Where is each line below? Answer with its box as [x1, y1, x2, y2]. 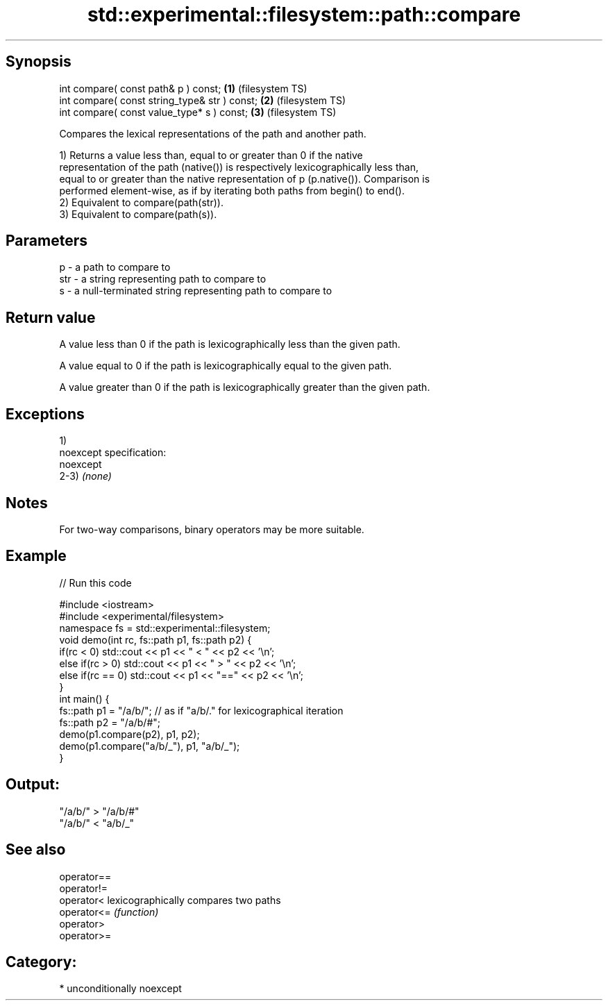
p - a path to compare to [59, 261, 171, 274]
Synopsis [6, 53, 71, 71]
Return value [6, 308, 96, 326]
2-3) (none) [59, 470, 112, 483]
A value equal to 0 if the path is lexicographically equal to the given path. [59, 360, 392, 372]
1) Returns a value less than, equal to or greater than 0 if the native [59, 149, 363, 161]
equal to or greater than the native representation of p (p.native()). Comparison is [59, 172, 430, 185]
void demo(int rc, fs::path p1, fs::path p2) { [59, 633, 252, 646]
